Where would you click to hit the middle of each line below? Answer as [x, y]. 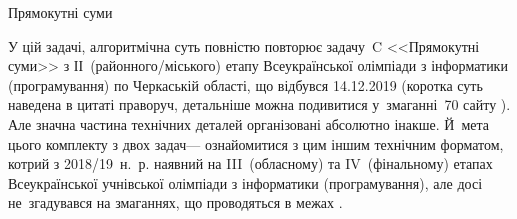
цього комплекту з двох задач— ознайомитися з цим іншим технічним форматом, [256, 143]
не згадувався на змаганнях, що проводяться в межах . [175, 202]
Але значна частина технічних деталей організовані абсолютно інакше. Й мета [249, 123]
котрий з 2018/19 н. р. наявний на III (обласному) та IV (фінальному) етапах [250, 163]
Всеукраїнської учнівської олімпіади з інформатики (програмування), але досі [245, 182]
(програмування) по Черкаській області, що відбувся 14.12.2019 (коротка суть [245, 84]
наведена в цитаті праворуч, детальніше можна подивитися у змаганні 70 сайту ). [259, 104]
